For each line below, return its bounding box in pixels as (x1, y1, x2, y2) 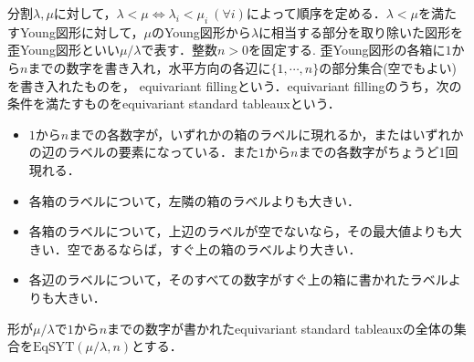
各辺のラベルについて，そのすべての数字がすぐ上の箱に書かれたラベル (28, 270, 448, 289)
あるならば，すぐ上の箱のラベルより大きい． (92, 239, 362, 258)
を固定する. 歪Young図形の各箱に (248, 40, 446, 59)
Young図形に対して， (19, 22, 144, 41)
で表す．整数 (141, 40, 217, 59)
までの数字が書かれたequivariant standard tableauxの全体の (107, 318, 454, 337)
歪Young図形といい (7, 40, 120, 59)
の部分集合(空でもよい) (319, 57, 458, 77)
